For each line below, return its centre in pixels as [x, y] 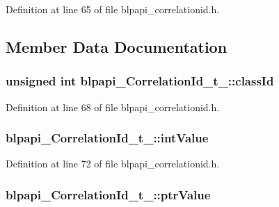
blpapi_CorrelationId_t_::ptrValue [108, 194]
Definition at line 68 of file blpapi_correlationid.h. [113, 107]
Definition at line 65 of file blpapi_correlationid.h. [113, 9]
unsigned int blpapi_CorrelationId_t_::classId [140, 81]
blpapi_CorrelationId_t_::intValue [107, 138]
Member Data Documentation [117, 46]
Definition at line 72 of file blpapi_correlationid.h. [113, 164]
